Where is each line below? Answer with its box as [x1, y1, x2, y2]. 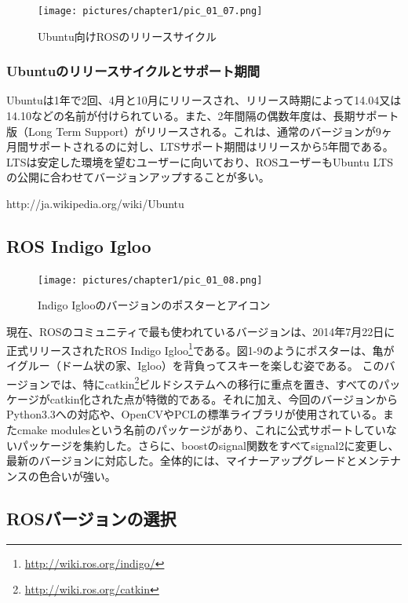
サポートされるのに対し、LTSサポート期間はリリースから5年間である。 [27, 138, 394, 155]
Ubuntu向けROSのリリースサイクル [38, 27, 217, 44]
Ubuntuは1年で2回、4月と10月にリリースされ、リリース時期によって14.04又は [6, 92, 402, 108]
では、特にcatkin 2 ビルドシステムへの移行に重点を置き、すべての [49, 373, 379, 392]
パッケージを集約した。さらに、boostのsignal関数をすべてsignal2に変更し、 [16, 437, 399, 453]
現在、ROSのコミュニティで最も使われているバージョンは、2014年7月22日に [6, 323, 395, 340]
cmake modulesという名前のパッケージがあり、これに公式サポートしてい [16, 421, 386, 437]
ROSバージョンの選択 [6, 506, 177, 530]
